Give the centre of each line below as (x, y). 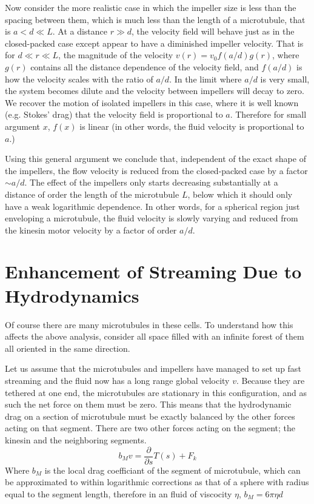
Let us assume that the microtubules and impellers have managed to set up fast (153, 368)
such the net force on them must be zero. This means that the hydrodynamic (148, 404)
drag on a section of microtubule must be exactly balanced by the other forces (150, 416)
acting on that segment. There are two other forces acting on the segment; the (150, 428)
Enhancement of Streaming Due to (153, 271)
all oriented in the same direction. (68, 348)
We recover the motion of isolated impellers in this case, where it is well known (152, 102)
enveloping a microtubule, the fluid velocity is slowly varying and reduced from (152, 218)
